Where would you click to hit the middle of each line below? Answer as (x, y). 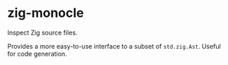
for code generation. (37, 54)
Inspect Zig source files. (42, 32)
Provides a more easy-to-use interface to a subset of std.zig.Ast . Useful (114, 46)
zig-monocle (46, 13)
